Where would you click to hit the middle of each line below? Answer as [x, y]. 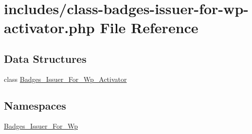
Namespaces [35, 105]
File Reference [149, 28]
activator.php [49, 28]
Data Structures [45, 58]
